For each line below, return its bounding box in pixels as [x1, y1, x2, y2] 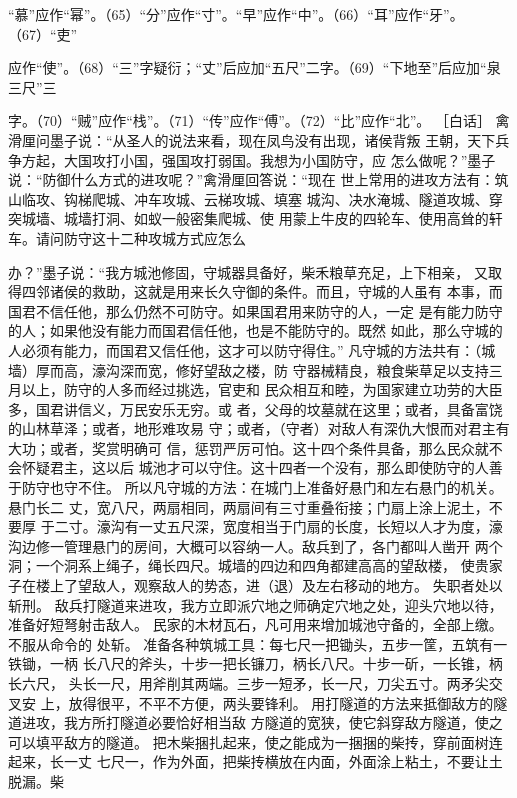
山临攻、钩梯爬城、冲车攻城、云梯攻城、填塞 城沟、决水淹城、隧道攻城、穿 [8, 188, 503, 209]
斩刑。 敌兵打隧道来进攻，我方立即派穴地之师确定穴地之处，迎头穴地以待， [8, 594, 503, 615]
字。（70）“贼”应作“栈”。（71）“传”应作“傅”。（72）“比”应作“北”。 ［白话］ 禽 [8, 110, 510, 131]
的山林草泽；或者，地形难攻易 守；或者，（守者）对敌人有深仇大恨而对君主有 [8, 418, 510, 439]
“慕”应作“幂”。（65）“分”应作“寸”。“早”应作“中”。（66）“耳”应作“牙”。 [8, 4, 464, 24]
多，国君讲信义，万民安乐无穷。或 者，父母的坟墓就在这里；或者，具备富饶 [8, 398, 503, 419]
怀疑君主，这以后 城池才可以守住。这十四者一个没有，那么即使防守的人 [21, 457, 489, 478]
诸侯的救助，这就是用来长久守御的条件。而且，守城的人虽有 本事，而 [49, 281, 503, 302]
